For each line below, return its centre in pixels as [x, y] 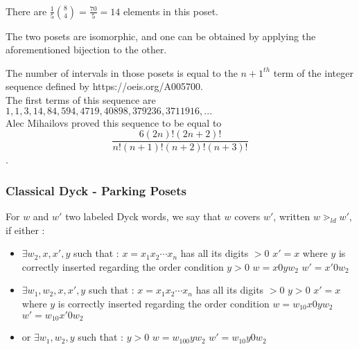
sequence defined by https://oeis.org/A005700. [104, 86]
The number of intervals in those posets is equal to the [122, 72]
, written [292, 216]
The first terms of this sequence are [81, 99]
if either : [25, 230]
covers [247, 216]
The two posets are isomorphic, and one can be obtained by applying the [161, 36]
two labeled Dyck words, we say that [143, 216]
